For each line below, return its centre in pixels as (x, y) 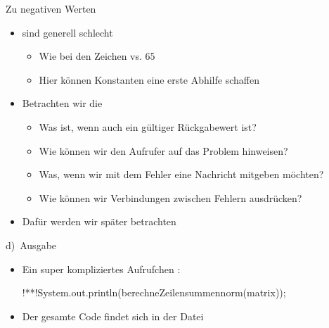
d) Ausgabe (31, 245)
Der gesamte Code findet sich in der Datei (113, 316)
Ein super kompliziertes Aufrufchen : (101, 269)
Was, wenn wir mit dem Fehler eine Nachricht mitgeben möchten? (181, 174)
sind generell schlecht (67, 32)
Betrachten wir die (62, 103)
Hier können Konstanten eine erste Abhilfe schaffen (149, 79)
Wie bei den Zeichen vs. (90, 56)
